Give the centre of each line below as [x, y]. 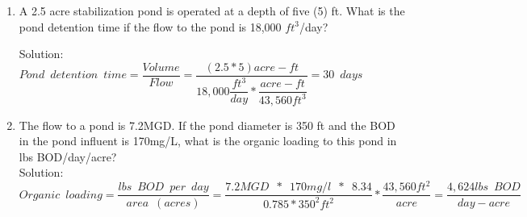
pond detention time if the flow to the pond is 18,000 [150, 26]
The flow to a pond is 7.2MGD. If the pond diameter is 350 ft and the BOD [207, 125]
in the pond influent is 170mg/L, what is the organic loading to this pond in [208, 141]
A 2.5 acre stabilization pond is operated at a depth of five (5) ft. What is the [212, 10]
